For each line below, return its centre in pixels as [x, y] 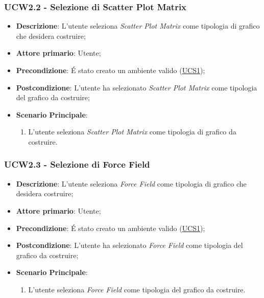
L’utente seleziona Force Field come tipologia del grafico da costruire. [137, 289]
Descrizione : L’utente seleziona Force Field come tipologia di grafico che [131, 183]
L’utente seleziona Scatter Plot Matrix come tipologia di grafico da [132, 132]
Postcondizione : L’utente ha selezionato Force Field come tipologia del [129, 245]
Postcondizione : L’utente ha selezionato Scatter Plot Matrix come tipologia [137, 87]
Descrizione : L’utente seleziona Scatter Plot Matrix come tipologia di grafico [138, 26]
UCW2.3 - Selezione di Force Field [77, 164]
